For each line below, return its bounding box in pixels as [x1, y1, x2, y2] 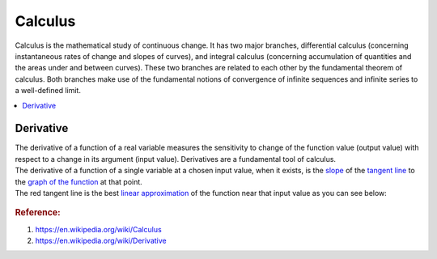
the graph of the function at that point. [15, 176, 143, 186]
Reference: [15, 207, 61, 219]
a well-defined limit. [15, 86, 81, 96]
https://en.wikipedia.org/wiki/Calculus [35, 224, 162, 234]
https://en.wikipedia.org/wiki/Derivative [35, 236, 167, 246]
